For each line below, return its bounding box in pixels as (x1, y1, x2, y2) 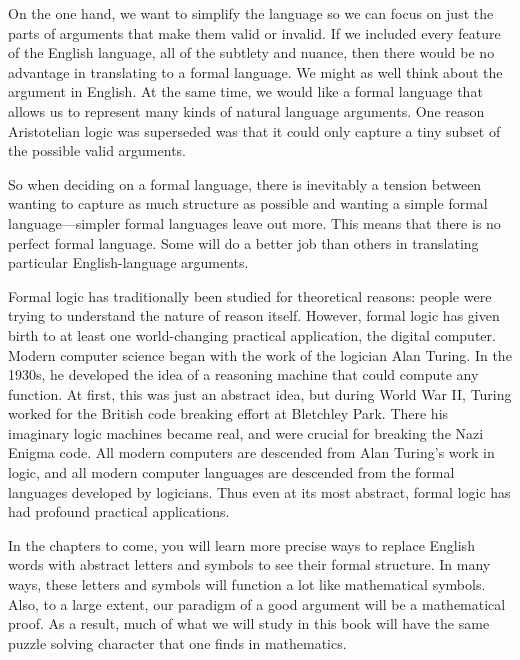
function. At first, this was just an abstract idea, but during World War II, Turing (8, 383, 512, 404)
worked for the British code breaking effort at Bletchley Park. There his (8, 403, 449, 424)
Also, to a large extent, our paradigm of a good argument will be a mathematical (8, 593, 506, 614)
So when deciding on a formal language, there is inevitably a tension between (8, 173, 482, 194)
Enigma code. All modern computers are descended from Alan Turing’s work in (8, 442, 495, 463)
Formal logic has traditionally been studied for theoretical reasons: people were (8, 285, 492, 306)
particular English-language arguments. (8, 252, 249, 273)
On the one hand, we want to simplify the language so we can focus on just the (8, 3, 494, 23)
